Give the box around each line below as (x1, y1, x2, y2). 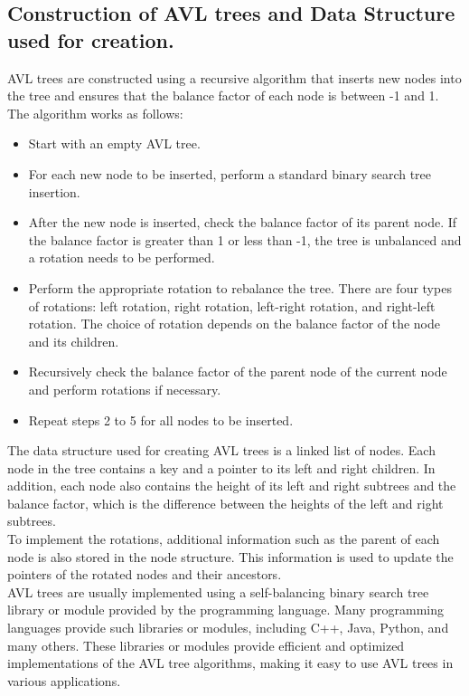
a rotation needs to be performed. (28, 248, 215, 267)
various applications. (7, 671, 121, 690)
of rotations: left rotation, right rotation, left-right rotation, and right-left (28, 296, 436, 315)
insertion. (28, 182, 80, 201)
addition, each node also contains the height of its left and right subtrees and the (7, 476, 456, 495)
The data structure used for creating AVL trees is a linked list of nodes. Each (7, 441, 436, 460)
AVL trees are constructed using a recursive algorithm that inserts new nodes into (7, 68, 462, 87)
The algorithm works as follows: (7, 103, 183, 122)
